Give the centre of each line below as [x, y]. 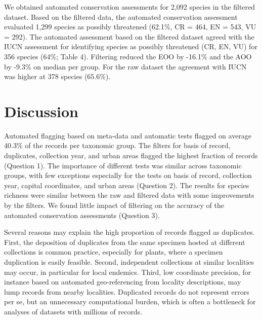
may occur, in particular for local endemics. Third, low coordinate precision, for [128, 272]
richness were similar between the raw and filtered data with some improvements [129, 195]
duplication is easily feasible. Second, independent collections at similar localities [129, 262]
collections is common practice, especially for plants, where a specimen [114, 252]
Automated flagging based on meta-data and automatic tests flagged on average [128, 135]
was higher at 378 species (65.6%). [57, 76]
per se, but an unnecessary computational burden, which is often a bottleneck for [130, 301]
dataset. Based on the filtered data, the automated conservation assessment [121, 16]
